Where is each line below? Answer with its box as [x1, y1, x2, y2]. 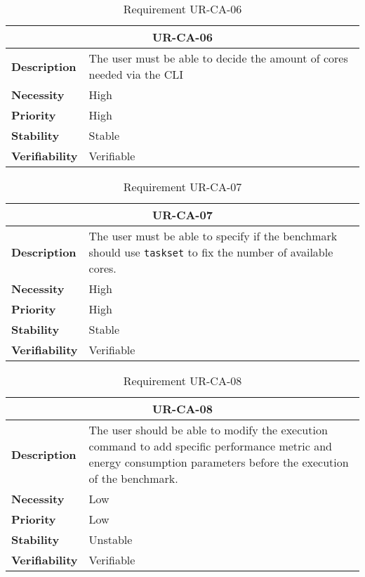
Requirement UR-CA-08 [123, 372, 242, 389]
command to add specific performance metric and [88, 438, 332, 454]
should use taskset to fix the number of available [88, 244, 333, 260]
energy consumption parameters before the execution [88, 454, 349, 470]
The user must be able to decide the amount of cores [88, 50, 348, 66]
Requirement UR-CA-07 [123, 179, 242, 195]
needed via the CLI [88, 66, 183, 82]
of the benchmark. [88, 470, 178, 486]
